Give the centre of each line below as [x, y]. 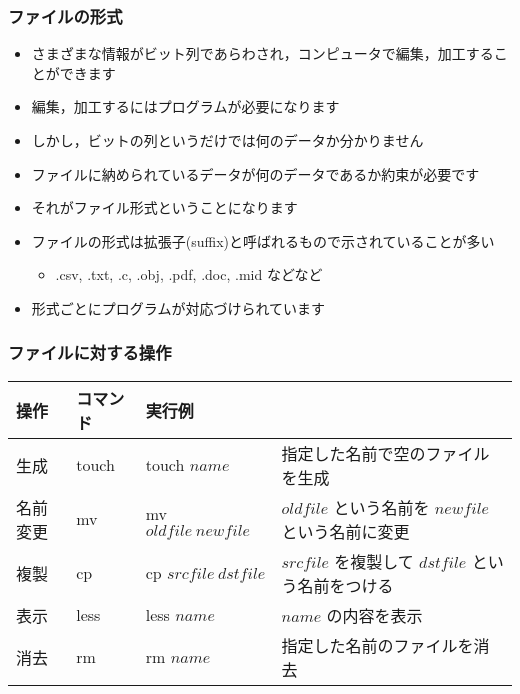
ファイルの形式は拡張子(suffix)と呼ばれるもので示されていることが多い [263, 240]
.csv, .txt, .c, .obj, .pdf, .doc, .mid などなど [189, 274]
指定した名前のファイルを [377, 645]
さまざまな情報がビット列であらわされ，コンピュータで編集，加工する [262, 53]
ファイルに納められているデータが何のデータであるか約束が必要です [255, 173]
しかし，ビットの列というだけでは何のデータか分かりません [227, 140]
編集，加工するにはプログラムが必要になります [185, 106]
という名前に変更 [345, 531]
